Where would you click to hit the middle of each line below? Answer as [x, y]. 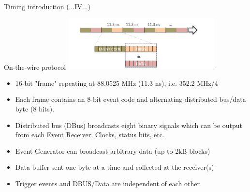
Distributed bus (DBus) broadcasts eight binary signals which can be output [129, 125]
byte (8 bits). [35, 109]
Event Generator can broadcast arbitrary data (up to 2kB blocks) [113, 151]
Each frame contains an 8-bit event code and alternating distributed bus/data [131, 99]
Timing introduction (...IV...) [47, 6]
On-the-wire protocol [35, 67]
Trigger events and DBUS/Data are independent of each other [107, 183]
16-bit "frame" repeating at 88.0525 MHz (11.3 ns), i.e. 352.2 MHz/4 [117, 83]
